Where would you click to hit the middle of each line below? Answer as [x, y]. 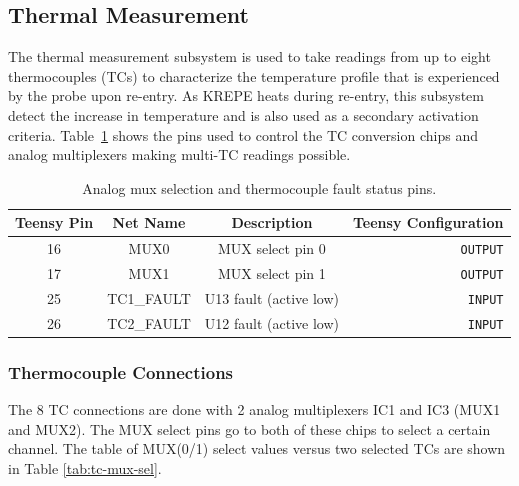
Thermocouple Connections [121, 372]
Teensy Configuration [428, 222]
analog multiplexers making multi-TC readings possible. [179, 154]
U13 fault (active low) [271, 298]
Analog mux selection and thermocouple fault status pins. [259, 187]
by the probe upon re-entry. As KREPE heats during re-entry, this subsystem [246, 95]
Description [272, 222]
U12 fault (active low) [271, 322]
